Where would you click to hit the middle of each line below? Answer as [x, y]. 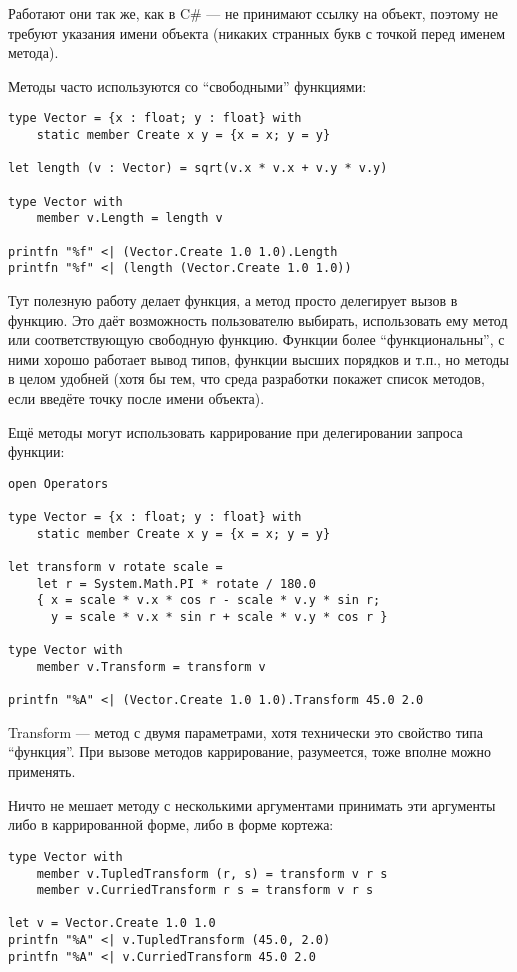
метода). [33, 52]
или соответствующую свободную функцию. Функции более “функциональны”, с [256, 339]
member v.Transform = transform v [151, 666]
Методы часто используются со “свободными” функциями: [187, 85]
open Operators [58, 483]
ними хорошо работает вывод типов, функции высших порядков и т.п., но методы [258, 358]
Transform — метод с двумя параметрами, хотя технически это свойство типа [246, 731]
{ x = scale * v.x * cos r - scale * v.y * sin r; [208, 600]
